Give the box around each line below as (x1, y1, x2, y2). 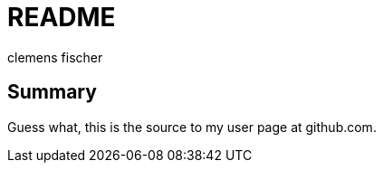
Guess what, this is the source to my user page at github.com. (7, 118, 377, 135)
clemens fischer (7, 49, 103, 65)
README (7, 2, 116, 33)
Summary (7, 80, 97, 104)
